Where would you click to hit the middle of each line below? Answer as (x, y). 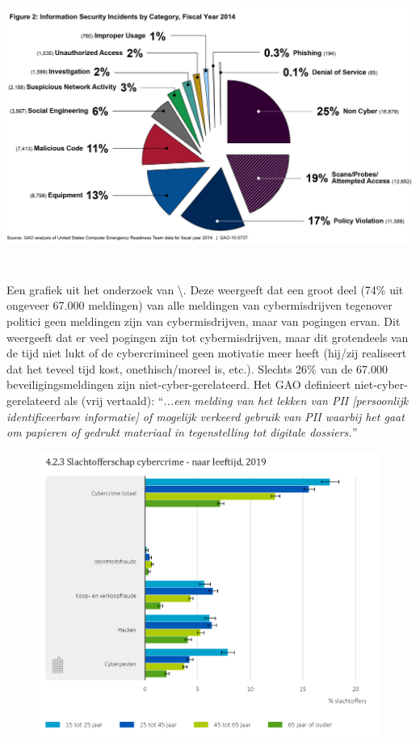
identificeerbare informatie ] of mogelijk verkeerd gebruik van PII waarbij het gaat (206, 416)
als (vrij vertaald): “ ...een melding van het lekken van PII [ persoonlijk (236, 401)
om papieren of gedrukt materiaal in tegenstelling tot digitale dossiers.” (181, 432)
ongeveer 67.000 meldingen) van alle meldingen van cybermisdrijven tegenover (199, 305)
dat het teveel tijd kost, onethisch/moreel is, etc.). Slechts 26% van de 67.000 (197, 368)
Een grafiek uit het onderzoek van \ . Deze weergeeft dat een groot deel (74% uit (205, 289)
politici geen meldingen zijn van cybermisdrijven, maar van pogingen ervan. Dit (204, 321)
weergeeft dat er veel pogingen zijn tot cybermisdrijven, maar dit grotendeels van (208, 337)
